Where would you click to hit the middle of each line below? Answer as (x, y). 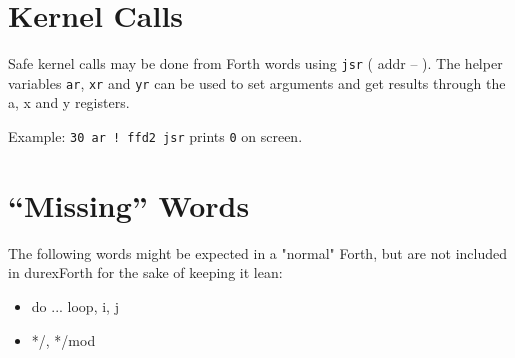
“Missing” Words (129, 204)
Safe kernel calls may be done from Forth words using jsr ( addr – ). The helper (255, 63)
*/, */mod (63, 339)
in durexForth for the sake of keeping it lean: (145, 272)
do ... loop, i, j (75, 306)
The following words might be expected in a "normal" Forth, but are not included (257, 252)
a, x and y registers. (69, 102)
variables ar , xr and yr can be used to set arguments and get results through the (257, 82)
